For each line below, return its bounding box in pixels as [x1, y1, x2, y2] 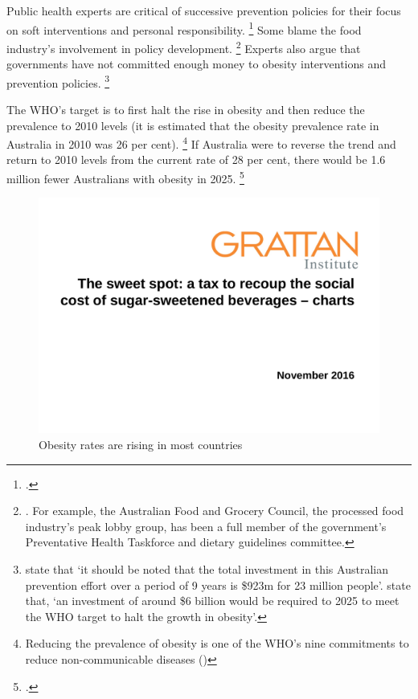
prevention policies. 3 [6, 72, 110, 91]
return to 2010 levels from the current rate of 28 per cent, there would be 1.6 [6, 151, 386, 168]
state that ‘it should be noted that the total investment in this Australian [25, 560, 388, 577]
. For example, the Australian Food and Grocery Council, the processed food [25, 502, 404, 519]
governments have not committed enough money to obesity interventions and [6, 55, 387, 72]
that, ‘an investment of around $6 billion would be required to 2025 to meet [25, 592, 400, 609]
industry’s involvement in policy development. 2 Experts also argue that [6, 37, 361, 56]
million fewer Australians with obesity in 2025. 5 [6, 167, 244, 186]
